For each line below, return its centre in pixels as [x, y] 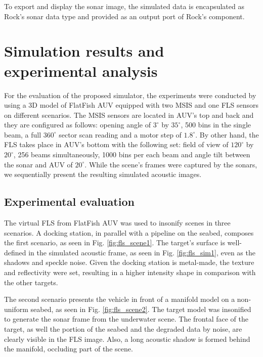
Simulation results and [84, 51]
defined [15, 252]
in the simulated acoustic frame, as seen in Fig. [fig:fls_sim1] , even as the [142, 252]
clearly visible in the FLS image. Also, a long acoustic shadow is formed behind [127, 339]
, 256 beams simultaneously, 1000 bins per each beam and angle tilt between [132, 154]
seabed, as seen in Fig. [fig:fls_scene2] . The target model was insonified [141, 309]
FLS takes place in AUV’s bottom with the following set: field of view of [116, 144]
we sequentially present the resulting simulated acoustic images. [103, 174]
